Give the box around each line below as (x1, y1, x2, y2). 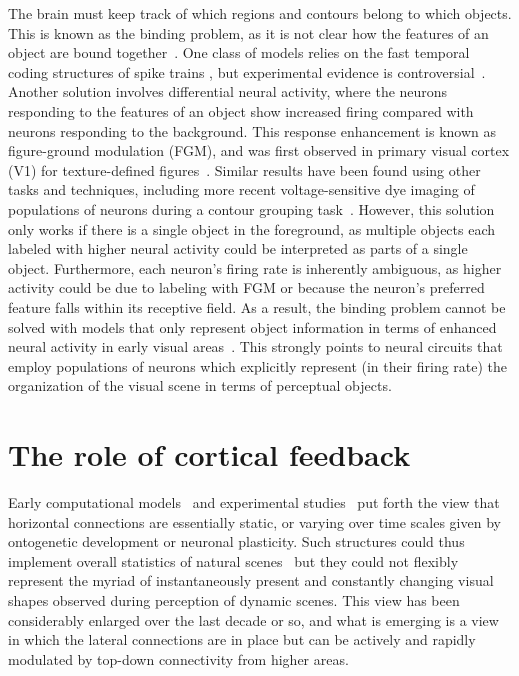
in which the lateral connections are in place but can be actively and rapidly (8, 629, 476, 650)
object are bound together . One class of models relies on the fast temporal (8, 42, 470, 63)
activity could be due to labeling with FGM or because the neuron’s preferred (8, 277, 485, 298)
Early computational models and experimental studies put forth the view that (8, 492, 500, 512)
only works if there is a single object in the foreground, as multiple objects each (8, 218, 496, 239)
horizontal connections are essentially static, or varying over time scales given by (8, 511, 501, 532)
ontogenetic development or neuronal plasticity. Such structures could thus (8, 531, 465, 552)
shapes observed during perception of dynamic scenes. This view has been (8, 589, 460, 610)
